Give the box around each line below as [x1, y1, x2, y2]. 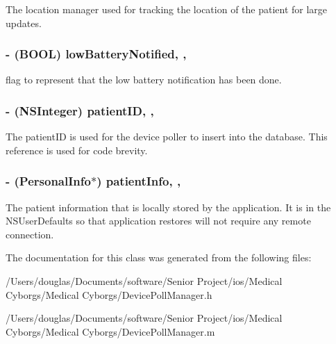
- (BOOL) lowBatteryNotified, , [6, 45, 187, 63]
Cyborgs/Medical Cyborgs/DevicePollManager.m [6, 324, 215, 338]
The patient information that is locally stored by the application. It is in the [6, 199, 331, 214]
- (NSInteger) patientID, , [6, 101, 154, 119]
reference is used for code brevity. [6, 142, 148, 157]
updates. [6, 15, 42, 30]
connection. [6, 227, 54, 241]
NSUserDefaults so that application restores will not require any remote [6, 213, 311, 228]
